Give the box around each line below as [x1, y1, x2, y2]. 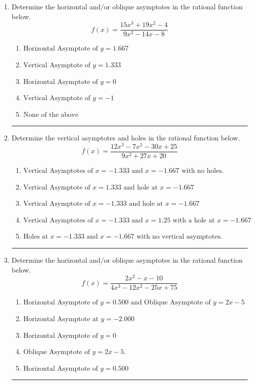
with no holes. [181, 167, 224, 175]
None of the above [23, 111, 79, 118]
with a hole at [172, 217, 215, 224]
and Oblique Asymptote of [131, 299, 211, 306]
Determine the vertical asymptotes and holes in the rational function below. [11, 133, 240, 143]
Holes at [23, 233, 48, 241]
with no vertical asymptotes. [136, 233, 223, 241]
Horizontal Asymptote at [23, 315, 99, 323]
